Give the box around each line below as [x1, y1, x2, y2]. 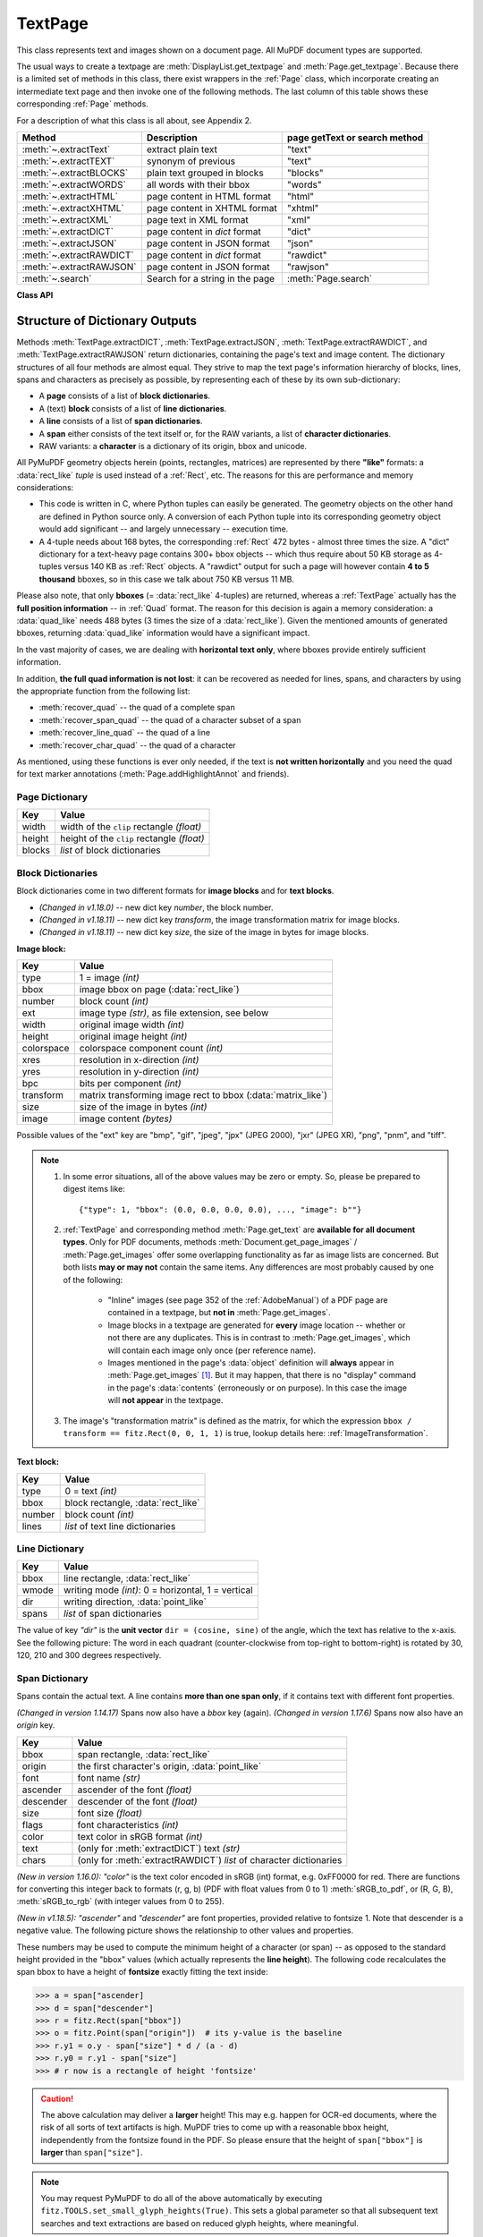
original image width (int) [79, 1018, 185, 1031]
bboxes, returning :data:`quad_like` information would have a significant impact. [16, 627, 310, 639]
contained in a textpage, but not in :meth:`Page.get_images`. [107, 1307, 331, 1318]
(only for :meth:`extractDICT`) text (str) [77, 1841, 241, 1854]
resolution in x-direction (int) [79, 1054, 199, 1067]
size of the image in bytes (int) [79, 1101, 208, 1113]
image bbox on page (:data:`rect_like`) [79, 983, 241, 996]
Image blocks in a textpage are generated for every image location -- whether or [107, 1320, 406, 1331]
